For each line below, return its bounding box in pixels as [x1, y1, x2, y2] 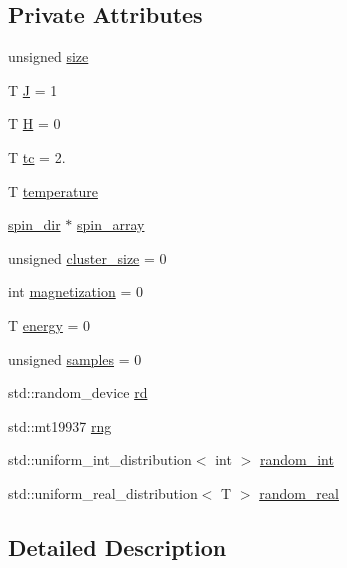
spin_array [76, 214, 145, 235]
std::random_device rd [8, 382, 148, 403]
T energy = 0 [8, 314, 91, 335]
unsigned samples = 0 [8, 348, 142, 369]
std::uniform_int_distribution [8, 449, 192, 470]
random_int [259, 449, 334, 470]
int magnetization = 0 [8, 281, 143, 302]
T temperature [8, 180, 98, 201]
